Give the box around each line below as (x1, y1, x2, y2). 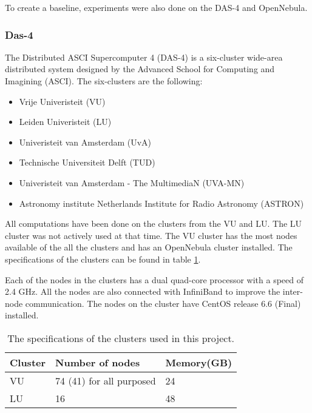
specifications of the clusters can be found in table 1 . (5, 252, 201, 265)
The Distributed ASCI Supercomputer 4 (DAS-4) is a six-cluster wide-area (5, 50, 283, 63)
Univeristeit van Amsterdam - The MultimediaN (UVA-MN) (19, 176, 245, 189)
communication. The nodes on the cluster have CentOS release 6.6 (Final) (25, 297, 301, 309)
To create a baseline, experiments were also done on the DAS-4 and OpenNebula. (5, 1, 308, 13)
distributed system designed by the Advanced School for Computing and (5, 62, 275, 75)
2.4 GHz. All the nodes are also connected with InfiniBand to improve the (5, 285, 280, 298)
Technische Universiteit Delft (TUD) (19, 156, 155, 169)
